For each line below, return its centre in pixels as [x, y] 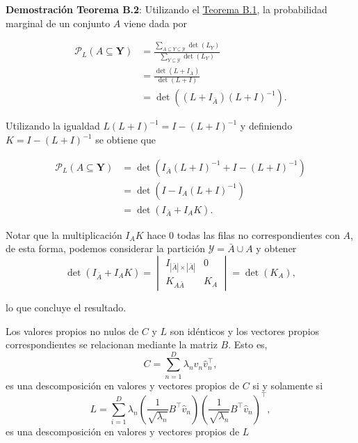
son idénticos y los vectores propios [245, 331]
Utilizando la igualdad [53, 126]
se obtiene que [125, 140]
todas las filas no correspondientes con [258, 234]
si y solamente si [288, 385]
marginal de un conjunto [58, 23]
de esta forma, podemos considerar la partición [105, 248]
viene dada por [156, 23]
